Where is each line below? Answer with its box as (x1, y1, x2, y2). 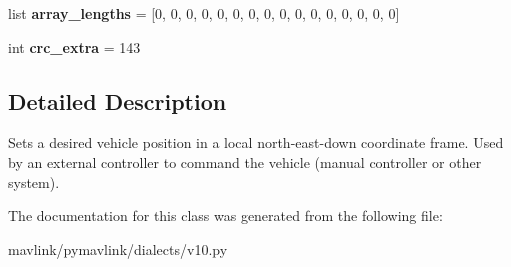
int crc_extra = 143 (8, 36, 141, 57)
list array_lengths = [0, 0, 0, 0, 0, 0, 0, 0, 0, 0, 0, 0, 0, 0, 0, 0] (8, 3, 400, 23)
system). (8, 171, 60, 192)
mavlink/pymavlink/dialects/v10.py (8, 238, 228, 259)
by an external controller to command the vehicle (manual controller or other (8, 151, 482, 172)
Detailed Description (8, 85, 227, 116)
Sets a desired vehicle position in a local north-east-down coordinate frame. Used (8, 132, 504, 153)
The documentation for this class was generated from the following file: (8, 205, 443, 226)
